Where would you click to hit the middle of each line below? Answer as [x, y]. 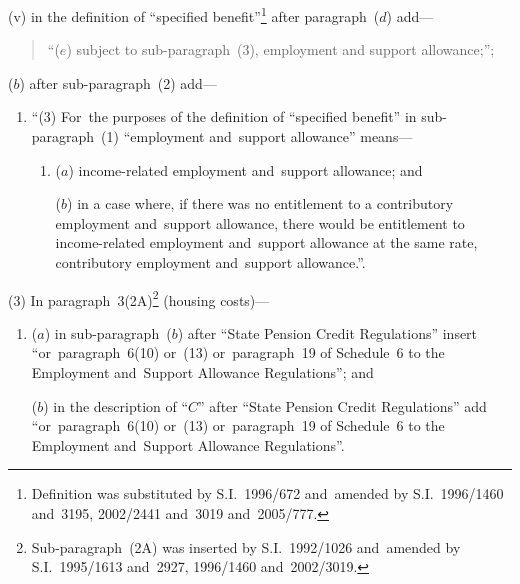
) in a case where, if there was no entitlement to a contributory [260, 203]
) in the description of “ [116, 405]
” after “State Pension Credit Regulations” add [342, 405]
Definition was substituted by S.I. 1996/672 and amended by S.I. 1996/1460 [267, 493]
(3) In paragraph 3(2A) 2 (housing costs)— [139, 298]
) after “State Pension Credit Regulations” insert [327, 332]
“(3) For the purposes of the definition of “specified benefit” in [224, 116]
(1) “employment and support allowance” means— [257, 136]
